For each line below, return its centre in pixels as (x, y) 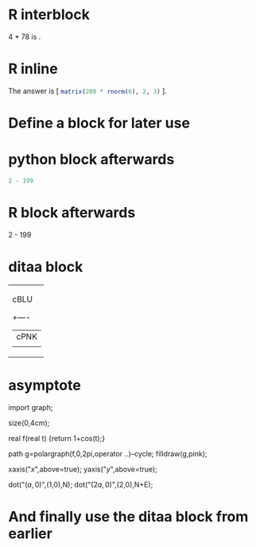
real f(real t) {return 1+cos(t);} (57, 438)
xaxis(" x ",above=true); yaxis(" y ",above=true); (83, 469)
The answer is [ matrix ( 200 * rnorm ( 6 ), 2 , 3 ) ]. (87, 91)
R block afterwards (72, 213)
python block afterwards (91, 160)
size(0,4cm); (29, 423)
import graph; (31, 407)
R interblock (49, 15)
